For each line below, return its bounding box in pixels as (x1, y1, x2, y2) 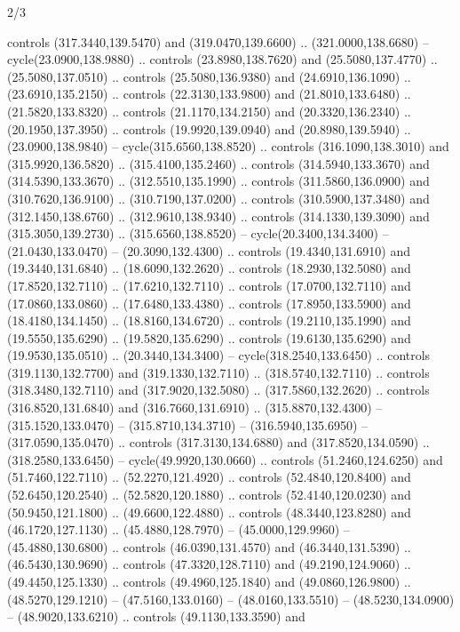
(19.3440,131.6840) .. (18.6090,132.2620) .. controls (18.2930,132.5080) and (7, 259, 411, 277)
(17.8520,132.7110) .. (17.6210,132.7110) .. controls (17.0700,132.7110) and (7, 276, 411, 294)
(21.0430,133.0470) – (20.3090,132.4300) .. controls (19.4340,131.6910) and (7, 241, 410, 260)
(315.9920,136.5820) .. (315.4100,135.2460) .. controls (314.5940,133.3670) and (7, 154, 430, 172)
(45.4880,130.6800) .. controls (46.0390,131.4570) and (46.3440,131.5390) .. (7, 537, 411, 556)
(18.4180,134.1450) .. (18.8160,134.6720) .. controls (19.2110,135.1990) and (7, 311, 411, 330)
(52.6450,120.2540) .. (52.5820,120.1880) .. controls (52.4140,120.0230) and (7, 485, 411, 504)
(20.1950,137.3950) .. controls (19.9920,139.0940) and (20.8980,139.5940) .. (7, 119, 411, 138)
